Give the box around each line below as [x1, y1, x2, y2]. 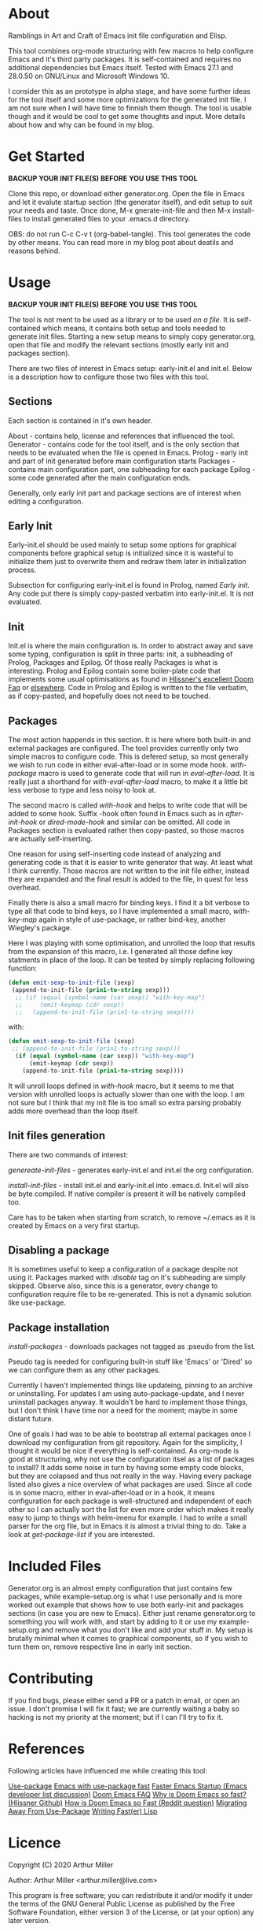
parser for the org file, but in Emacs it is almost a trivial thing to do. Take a [8, 1521, 247, 1531]
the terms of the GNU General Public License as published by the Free [8, 1899, 236, 1908]
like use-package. [8, 1298, 67, 1308]
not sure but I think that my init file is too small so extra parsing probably [8, 1097, 242, 1107]
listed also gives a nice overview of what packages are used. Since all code [8, 1480, 253, 1489]
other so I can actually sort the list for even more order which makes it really [8, 1505, 254, 1514]
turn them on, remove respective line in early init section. [8, 1642, 192, 1651]
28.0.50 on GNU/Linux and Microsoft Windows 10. [8, 71, 170, 80]
